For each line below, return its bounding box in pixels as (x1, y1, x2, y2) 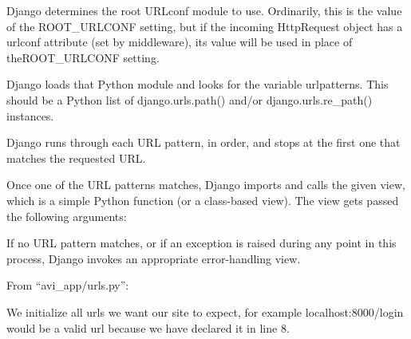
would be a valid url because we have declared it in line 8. (6, 319, 290, 336)
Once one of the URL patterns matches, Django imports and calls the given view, (6, 176, 405, 193)
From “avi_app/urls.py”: (6, 277, 129, 294)
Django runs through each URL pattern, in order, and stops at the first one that (6, 134, 401, 151)
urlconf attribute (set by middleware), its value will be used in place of (6, 34, 353, 50)
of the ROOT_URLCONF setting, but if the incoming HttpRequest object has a (6, 18, 403, 34)
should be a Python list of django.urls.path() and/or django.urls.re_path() (6, 91, 373, 108)
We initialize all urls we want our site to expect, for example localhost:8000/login (6, 303, 404, 320)
